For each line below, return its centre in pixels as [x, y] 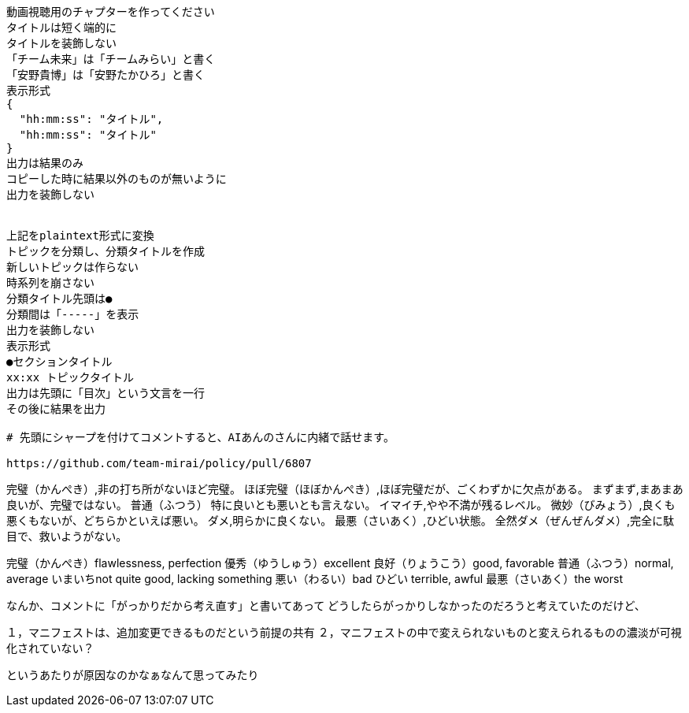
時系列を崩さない [50, 283]
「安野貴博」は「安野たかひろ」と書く [106, 75]
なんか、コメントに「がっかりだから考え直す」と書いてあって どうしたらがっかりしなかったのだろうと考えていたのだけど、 [326, 605]
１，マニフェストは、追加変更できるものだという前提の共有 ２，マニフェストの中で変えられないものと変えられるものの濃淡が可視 [344, 632]
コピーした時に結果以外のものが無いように [117, 179]
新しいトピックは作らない [72, 267]
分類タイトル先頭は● [59, 299]
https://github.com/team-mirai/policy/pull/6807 [159, 463]
